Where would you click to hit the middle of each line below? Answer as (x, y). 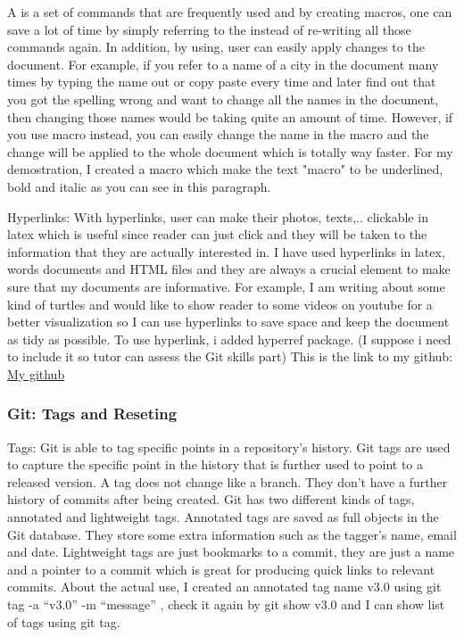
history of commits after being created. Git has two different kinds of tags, (211, 499)
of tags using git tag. (64, 621)
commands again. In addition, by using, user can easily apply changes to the (216, 47)
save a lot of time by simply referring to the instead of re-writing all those (209, 29)
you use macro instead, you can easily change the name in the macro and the (218, 134)
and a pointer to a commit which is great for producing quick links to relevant (221, 569)
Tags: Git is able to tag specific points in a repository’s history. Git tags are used (229, 447)
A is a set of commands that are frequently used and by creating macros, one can (230, 12)
